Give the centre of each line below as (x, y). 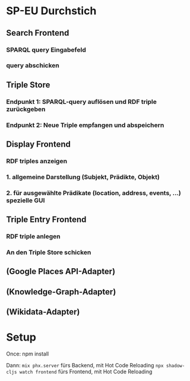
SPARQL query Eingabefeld (46, 50)
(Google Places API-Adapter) (61, 272)
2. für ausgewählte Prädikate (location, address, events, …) (94, 193)
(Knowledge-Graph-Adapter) (61, 292)
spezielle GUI (26, 200)
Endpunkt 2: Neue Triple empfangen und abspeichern (85, 125)
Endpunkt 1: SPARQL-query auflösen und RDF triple (82, 101)
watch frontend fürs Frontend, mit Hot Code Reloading (86, 372)
